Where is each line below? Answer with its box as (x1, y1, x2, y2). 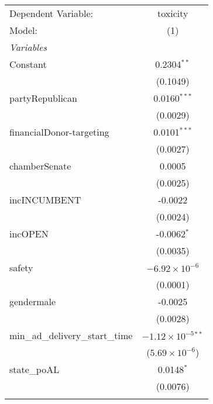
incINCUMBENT (9, 193, 81, 206)
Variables (9, 40, 47, 54)
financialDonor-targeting (9, 125, 109, 139)
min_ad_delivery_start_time (9, 329, 133, 342)
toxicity (157, 6, 188, 20)
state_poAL (9, 362, 60, 376)
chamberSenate (9, 159, 71, 172)
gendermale (9, 295, 56, 308)
